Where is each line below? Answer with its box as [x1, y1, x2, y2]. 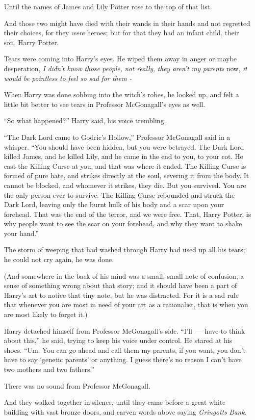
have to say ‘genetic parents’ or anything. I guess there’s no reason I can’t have [4, 354, 242, 365]
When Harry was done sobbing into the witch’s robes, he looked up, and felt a [4, 89, 239, 100]
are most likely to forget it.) [4, 309, 88, 319]
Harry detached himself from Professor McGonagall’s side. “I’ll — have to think [4, 325, 245, 336]
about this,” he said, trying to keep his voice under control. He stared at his [4, 335, 232, 345]
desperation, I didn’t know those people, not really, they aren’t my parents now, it [4, 63, 247, 73]
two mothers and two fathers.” [4, 364, 95, 374]
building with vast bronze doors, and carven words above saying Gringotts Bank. [4, 406, 247, 417]
